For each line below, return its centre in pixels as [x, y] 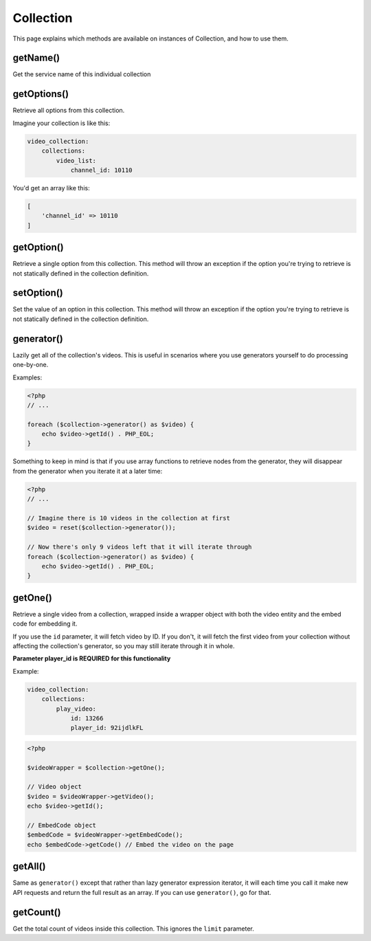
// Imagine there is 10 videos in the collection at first [128, 518]
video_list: [76, 160]
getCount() [37, 912]
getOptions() [41, 94]
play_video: [76, 709]
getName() [36, 58]
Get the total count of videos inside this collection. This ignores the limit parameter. [133, 929]
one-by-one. [31, 365]
